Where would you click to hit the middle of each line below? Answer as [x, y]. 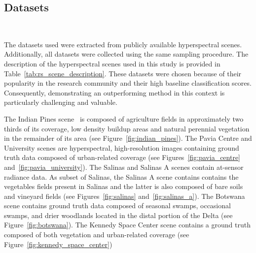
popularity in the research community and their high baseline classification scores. [128, 83]
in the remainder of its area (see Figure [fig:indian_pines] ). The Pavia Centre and [128, 138]
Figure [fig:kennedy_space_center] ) [58, 244]
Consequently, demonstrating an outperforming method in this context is [114, 92]
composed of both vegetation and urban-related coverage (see [97, 235]
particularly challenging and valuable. [61, 102]
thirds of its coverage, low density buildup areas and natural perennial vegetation [127, 128]
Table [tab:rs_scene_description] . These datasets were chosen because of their [123, 73]
